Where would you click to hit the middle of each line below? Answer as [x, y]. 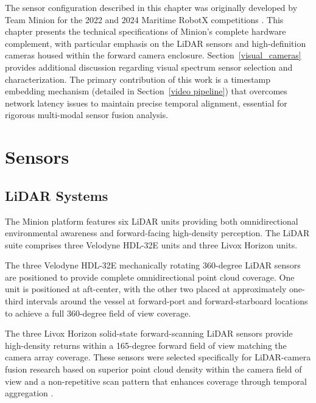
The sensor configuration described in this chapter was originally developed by [151, 7]
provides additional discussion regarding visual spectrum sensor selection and [149, 67]
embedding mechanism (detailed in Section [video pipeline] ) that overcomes [146, 91]
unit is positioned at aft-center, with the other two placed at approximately [146, 289]
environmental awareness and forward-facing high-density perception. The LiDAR [157, 233]
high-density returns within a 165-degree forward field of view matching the [146, 345]
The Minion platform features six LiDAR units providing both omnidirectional [152, 221]
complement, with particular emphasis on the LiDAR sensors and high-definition [156, 43]
